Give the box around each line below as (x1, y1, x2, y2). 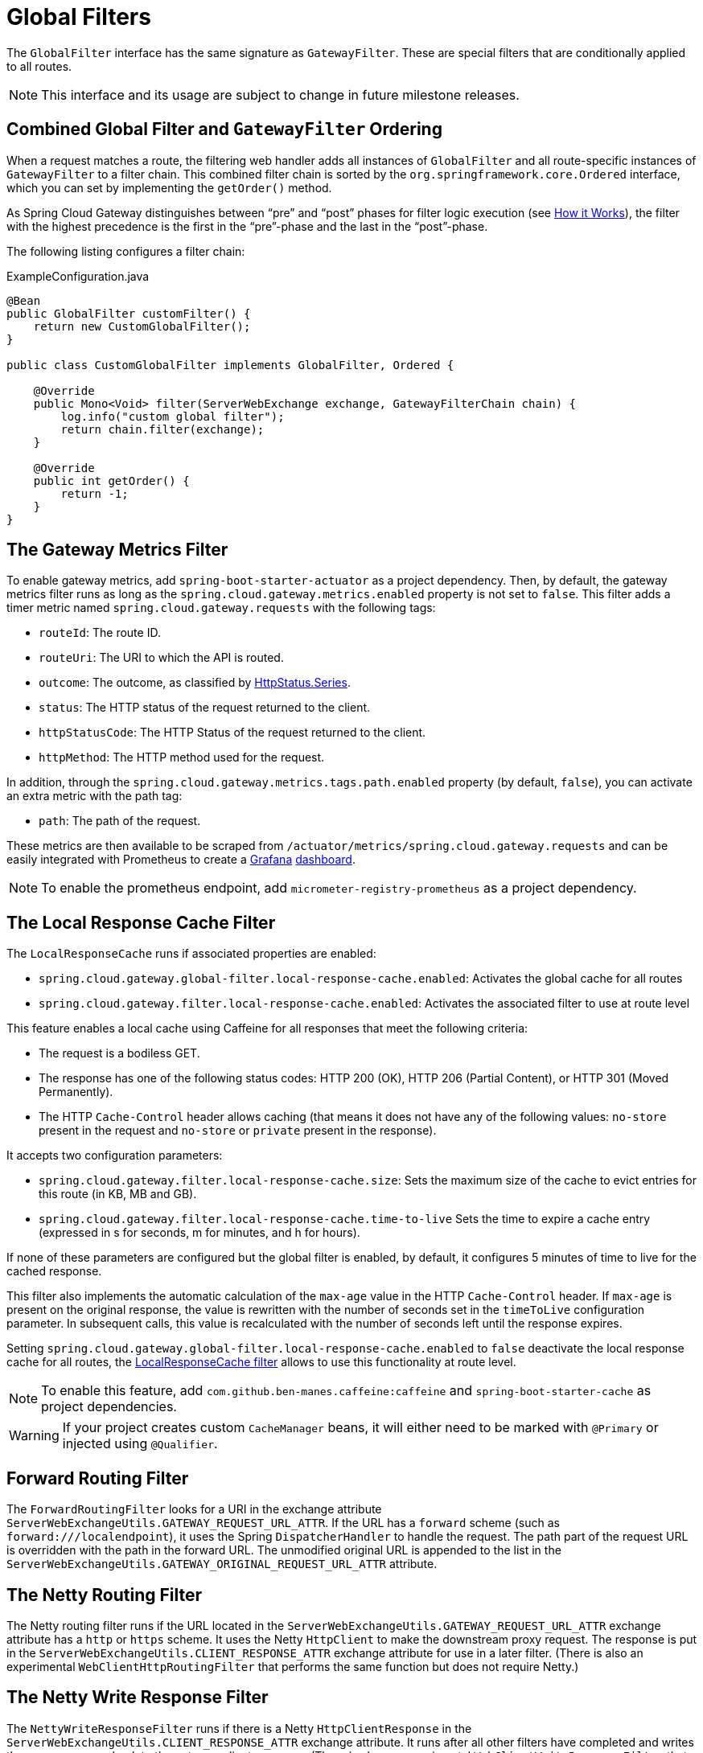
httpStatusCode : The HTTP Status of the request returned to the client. (39, 725, 426, 740)
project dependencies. (41, 1398, 177, 1415)
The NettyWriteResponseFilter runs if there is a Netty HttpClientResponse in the (6, 1721, 472, 1735)
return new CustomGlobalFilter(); (33, 319, 251, 333)
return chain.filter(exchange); (60, 422, 265, 436)
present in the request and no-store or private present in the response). (39, 1123, 437, 1138)
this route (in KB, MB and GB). (39, 1187, 197, 1201)
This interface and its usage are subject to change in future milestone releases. (41, 86, 520, 103)
